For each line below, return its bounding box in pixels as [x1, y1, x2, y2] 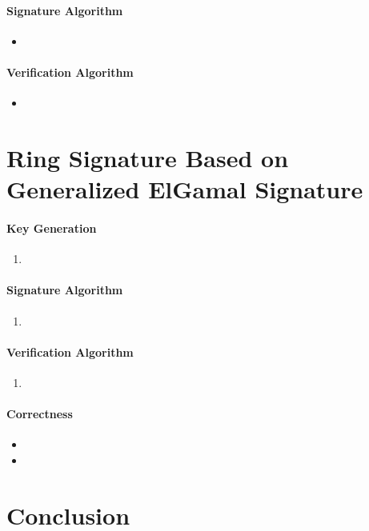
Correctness [6, 405, 73, 422]
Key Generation [6, 219, 97, 236]
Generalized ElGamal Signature [6, 173, 363, 206]
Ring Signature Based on [6, 141, 289, 174]
